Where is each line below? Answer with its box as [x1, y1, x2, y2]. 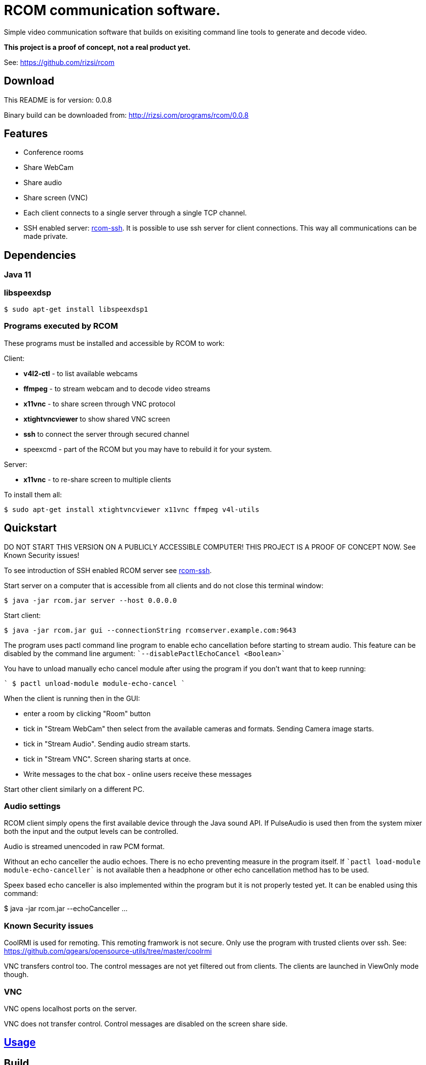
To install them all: [4, 490, 62, 499]
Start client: [4, 611, 41, 619]
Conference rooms [23, 148, 84, 157]
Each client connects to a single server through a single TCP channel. [23, 209, 247, 217]
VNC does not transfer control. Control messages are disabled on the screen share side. [4, 1019, 288, 1028]
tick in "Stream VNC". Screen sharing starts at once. [23, 754, 191, 763]
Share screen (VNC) [23, 193, 88, 202]
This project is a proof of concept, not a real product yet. [4, 43, 191, 51]
